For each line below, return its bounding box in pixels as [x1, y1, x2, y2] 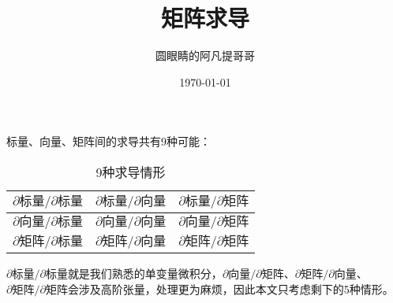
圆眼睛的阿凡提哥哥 [155, 47, 255, 64]
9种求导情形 [95, 162, 166, 181]
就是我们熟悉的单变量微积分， [67, 264, 223, 281]
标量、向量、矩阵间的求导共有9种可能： [6, 133, 211, 150]
